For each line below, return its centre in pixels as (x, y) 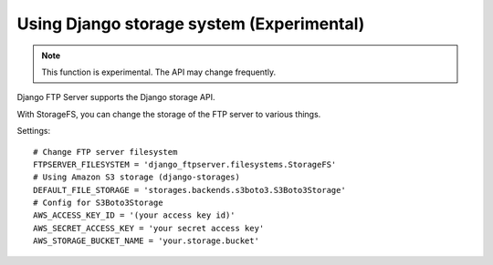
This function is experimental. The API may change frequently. (159, 72)
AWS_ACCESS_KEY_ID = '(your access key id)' (135, 215)
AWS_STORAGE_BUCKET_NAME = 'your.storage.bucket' (147, 241)
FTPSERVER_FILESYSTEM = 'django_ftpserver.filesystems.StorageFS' (185, 164)
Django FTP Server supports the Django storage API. (116, 97)
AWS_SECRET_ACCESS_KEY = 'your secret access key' (149, 228)
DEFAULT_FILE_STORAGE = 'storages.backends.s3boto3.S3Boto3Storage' (189, 190)
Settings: (33, 131)
